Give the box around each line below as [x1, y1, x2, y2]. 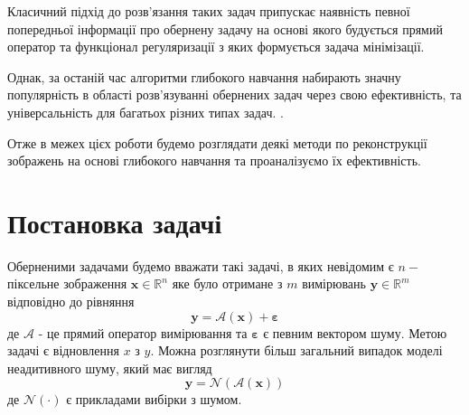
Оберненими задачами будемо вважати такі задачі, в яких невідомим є [7, 256, 394, 275]
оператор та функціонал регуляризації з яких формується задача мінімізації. [7, 37, 425, 56]
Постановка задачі [7, 203, 222, 241]
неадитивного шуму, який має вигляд [7, 358, 212, 377]
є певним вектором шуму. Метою [263, 323, 447, 342]
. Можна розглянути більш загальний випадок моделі [150, 341, 443, 360]
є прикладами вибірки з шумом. [66, 390, 242, 409]
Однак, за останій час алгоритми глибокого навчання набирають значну [7, 67, 401, 86]
